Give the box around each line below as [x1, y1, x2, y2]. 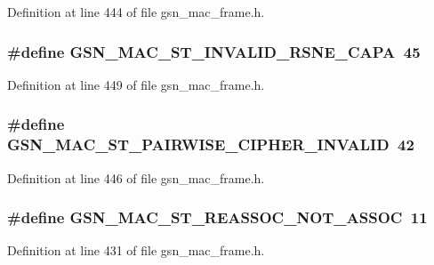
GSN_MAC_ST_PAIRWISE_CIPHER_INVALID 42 [7, 133, 414, 156]
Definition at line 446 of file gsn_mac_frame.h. [7, 168, 265, 187]
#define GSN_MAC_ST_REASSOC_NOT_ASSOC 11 [7, 206, 428, 229]
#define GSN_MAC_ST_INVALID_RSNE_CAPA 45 [7, 40, 421, 62]
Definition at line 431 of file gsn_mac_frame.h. [7, 241, 265, 260]
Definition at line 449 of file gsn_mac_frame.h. [7, 75, 265, 93]
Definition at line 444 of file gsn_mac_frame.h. [7, 3, 265, 20]
